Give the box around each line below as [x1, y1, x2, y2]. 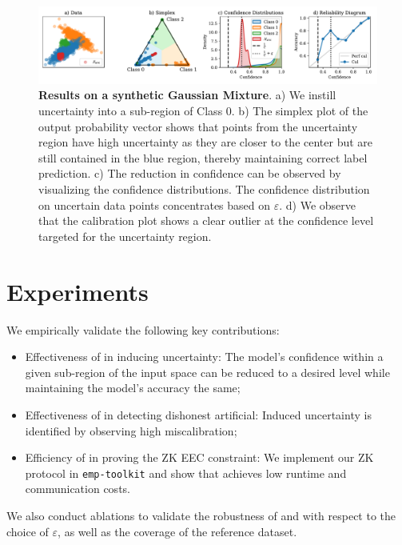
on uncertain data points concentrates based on [38, 196, 271, 213]
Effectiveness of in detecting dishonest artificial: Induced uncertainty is [25, 406, 372, 423]
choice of [6, 523, 49, 539]
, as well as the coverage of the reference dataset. [58, 523, 297, 539]
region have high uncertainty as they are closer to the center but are [38, 134, 373, 150]
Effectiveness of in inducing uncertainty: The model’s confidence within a [25, 348, 384, 365]
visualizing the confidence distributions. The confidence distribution [38, 181, 370, 198]
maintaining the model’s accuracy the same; [25, 379, 241, 396]
